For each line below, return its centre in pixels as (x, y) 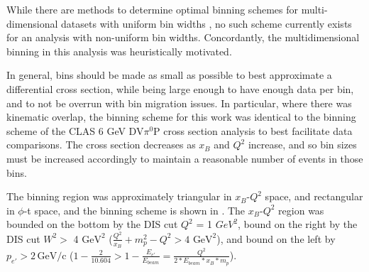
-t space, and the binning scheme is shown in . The (134, 210)
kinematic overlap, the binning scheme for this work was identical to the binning (181, 117)
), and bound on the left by (276, 238)
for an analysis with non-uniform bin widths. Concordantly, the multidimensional (183, 37)
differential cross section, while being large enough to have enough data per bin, (180, 88)
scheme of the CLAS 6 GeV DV (75, 130)
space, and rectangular (314, 196)
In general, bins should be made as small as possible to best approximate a (169, 75)
